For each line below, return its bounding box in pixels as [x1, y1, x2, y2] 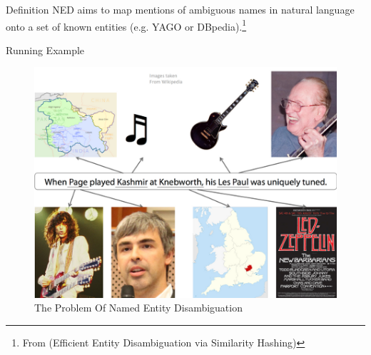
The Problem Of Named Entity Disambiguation [34, 300, 243, 315]
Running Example [6, 42, 85, 57]
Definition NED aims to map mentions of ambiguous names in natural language [6, 2, 355, 16]
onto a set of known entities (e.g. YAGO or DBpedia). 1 [6, 16, 247, 34]
